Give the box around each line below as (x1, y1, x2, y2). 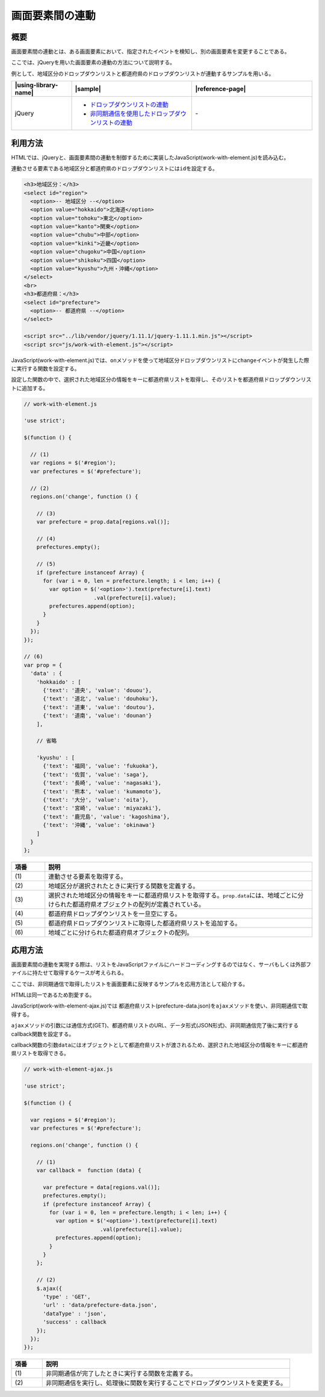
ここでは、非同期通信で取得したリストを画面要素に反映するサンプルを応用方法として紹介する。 (11, 980, 249, 987)
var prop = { (23, 661, 63, 668)
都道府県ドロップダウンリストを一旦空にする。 (48, 909, 181, 918)
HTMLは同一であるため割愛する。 (11, 991, 95, 999)
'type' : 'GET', (43, 1293, 91, 1300)
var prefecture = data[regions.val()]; (43, 1183, 161, 1191)
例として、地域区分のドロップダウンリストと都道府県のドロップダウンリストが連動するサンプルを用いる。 (11, 70, 274, 77)
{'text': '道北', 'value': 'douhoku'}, (43, 695, 159, 702)
